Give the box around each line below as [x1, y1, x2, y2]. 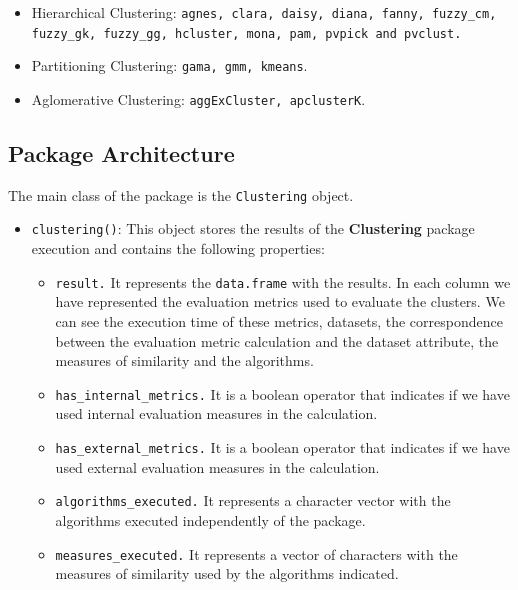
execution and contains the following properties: [31, 238, 325, 259]
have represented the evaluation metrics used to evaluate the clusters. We [55, 291, 505, 312]
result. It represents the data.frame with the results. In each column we [55, 271, 511, 292]
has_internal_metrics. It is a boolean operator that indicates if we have [55, 383, 510, 404]
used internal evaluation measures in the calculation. [55, 403, 378, 424]
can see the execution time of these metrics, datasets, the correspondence [55, 310, 503, 331]
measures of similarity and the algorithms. [55, 350, 314, 371]
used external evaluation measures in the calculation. [55, 456, 380, 477]
